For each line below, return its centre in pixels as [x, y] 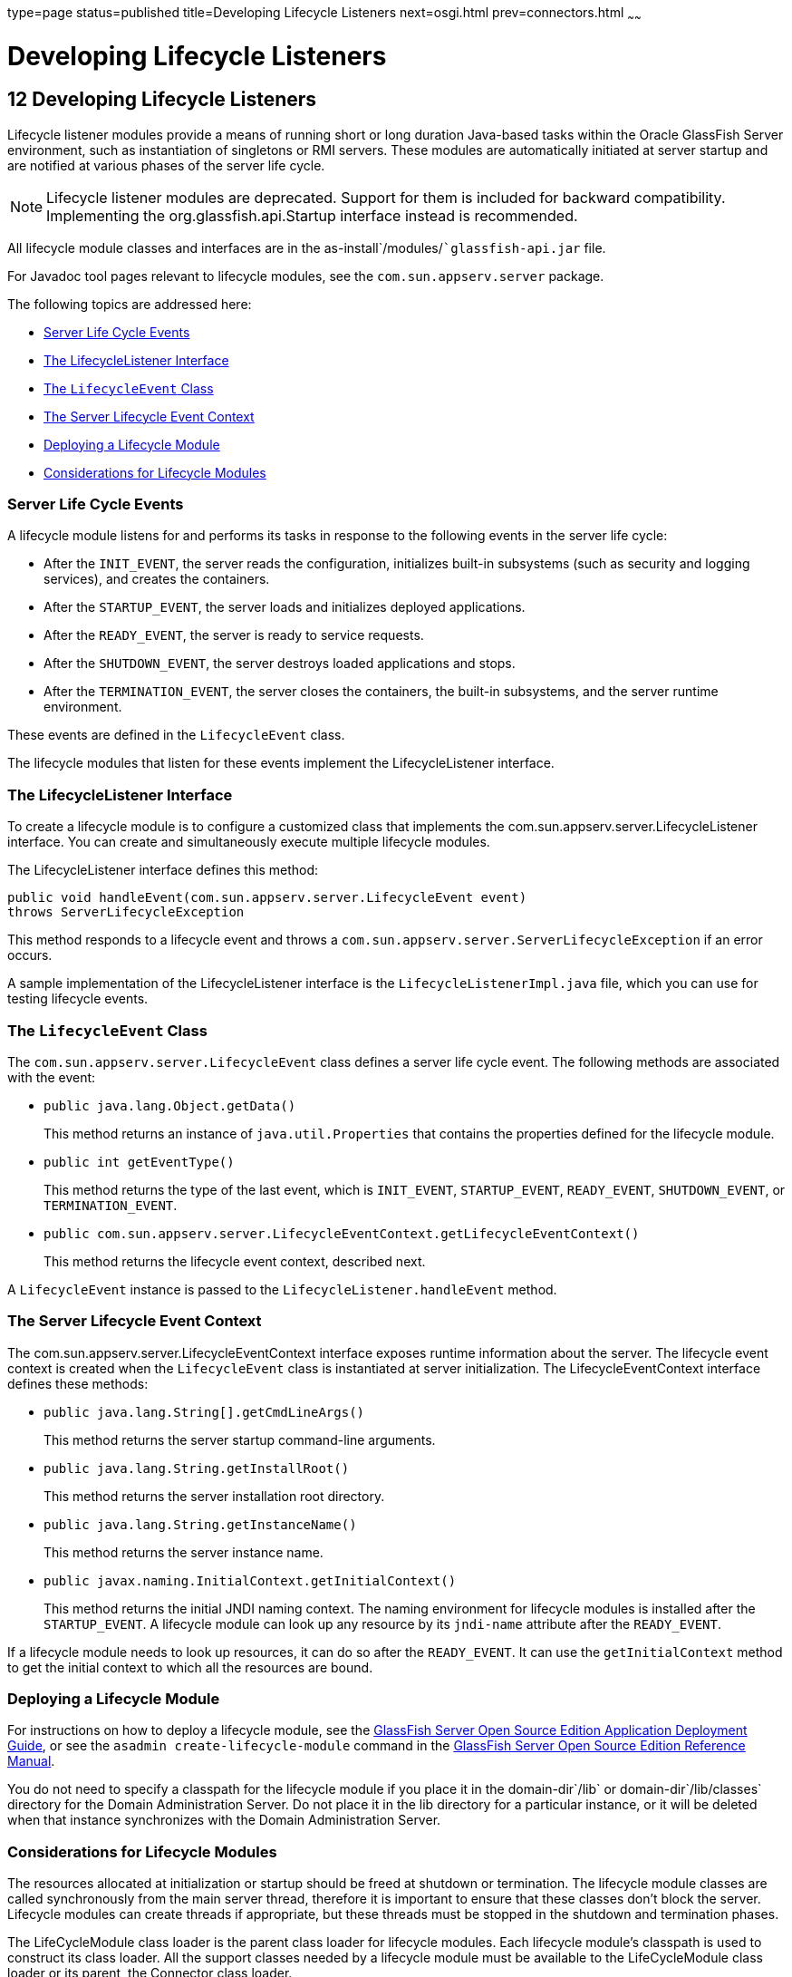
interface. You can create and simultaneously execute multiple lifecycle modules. [249, 842]
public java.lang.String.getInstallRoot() [197, 1468]
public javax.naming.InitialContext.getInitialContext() [250, 1580]
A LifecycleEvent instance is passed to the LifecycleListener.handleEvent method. [282, 1289]
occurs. [30, 955]
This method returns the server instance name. [184, 1552]
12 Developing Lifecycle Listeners [162, 100]
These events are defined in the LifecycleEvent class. [176, 735]
